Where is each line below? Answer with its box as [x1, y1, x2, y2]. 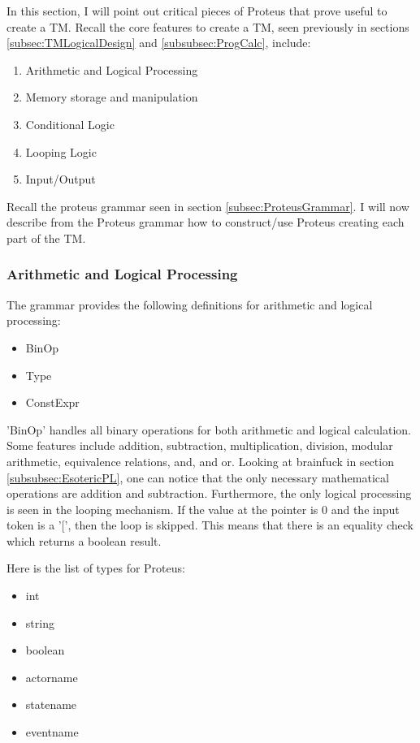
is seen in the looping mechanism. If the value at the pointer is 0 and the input [6, 500, 400, 517]
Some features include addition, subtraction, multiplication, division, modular [6, 437, 393, 454]
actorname [25, 668, 78, 685]
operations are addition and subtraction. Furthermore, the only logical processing [6, 485, 412, 502]
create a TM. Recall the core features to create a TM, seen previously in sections [6, 18, 409, 35]
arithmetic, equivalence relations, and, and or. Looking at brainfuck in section [6, 452, 394, 469]
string [25, 614, 54, 631]
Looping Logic [25, 143, 97, 160]
